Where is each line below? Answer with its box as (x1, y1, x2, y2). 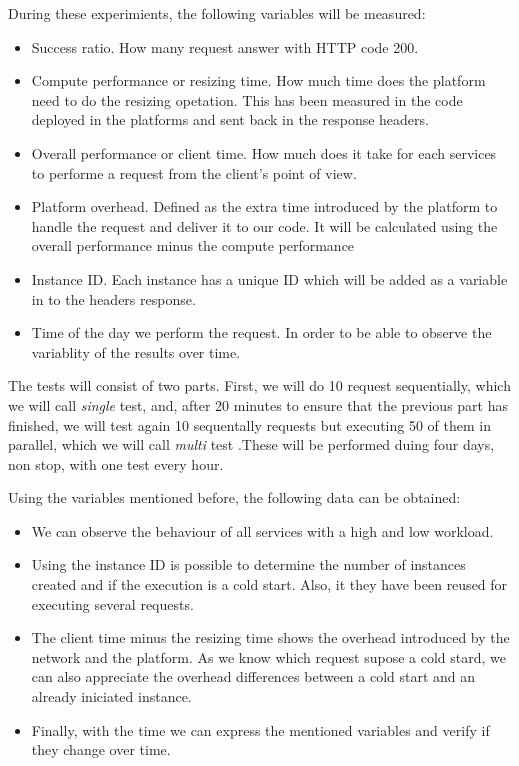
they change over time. (31, 739, 171, 760)
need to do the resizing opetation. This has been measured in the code (31, 89, 463, 110)
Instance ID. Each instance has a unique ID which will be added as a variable (31, 268, 508, 289)
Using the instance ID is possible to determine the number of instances (31, 554, 466, 575)
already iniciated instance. (31, 686, 192, 707)
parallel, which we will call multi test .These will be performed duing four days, (8, 434, 495, 455)
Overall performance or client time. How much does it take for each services (31, 142, 497, 163)
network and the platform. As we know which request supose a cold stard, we (31, 646, 506, 667)
